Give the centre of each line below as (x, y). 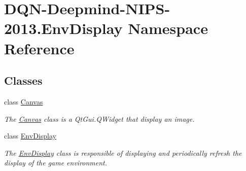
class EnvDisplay (30, 136)
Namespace (168, 28)
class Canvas (24, 101)
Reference (39, 48)
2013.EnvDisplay (63, 28)
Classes (23, 80)
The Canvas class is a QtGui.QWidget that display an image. (99, 118)
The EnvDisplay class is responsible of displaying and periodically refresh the (123, 152)
